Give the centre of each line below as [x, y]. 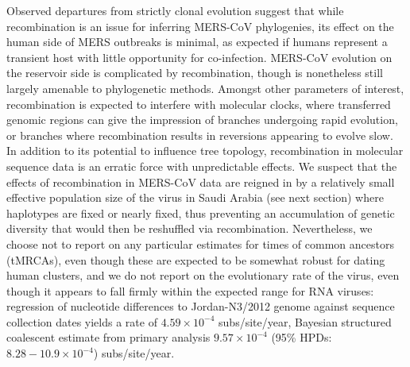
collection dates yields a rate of [82, 321]
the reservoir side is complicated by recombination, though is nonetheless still [195, 73]
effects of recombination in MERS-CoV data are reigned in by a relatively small [201, 182]
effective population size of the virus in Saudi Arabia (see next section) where [195, 197]
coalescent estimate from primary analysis [108, 337]
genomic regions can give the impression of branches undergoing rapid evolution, [202, 120]
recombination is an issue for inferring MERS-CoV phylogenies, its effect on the [200, 26]
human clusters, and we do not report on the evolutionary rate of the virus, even [203, 275]
